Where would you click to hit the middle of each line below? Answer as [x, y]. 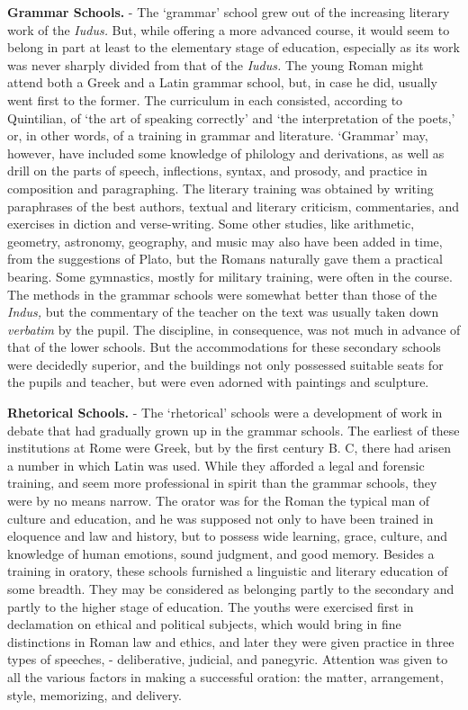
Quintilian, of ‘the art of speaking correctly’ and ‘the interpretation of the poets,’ [231, 117]
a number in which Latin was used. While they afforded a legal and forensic [216, 465]
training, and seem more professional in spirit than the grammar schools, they [222, 483]
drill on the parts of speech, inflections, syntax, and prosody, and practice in [217, 171]
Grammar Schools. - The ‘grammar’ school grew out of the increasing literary [229, 12]
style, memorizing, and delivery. [94, 694]
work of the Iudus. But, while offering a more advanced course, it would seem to [229, 29]
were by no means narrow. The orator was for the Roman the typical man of [219, 501]
